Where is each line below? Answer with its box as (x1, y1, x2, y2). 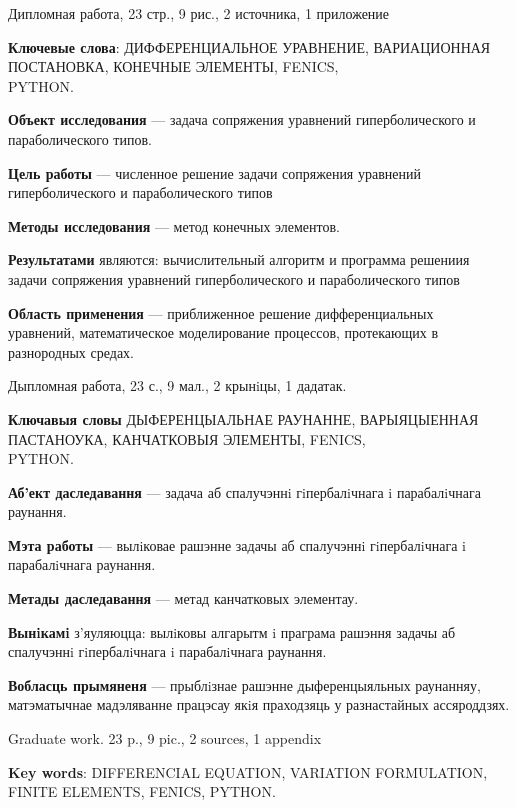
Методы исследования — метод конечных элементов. (8, 215, 341, 236)
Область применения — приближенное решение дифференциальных (8, 302, 434, 323)
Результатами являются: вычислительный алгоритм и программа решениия (8, 249, 470, 270)
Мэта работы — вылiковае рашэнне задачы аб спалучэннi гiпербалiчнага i (8, 534, 466, 555)
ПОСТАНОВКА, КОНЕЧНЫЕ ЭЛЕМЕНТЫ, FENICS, (8, 56, 339, 77)
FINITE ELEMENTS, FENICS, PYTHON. (8, 781, 276, 802)
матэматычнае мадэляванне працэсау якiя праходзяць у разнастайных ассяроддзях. (8, 694, 510, 715)
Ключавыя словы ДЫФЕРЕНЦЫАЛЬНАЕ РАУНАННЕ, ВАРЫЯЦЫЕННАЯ (8, 408, 479, 429)
